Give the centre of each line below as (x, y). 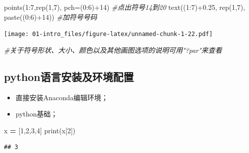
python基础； (37, 114)
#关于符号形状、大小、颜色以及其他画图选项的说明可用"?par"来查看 (113, 50)
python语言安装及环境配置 (69, 76)
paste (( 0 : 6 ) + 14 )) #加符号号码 (51, 17)
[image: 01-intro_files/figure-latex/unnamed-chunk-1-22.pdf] (108, 34)
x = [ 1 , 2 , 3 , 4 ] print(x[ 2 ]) (40, 130)
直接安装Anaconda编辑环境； (62, 97)
